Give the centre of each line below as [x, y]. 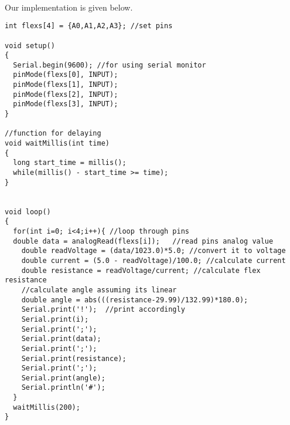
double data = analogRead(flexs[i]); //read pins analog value [143, 241]
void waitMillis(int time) [57, 144]
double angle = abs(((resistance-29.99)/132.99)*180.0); [135, 300]
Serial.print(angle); [63, 378]
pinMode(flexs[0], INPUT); [66, 75]
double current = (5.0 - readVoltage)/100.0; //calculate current [153, 260]
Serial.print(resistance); [74, 358]
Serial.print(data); [61, 339]
